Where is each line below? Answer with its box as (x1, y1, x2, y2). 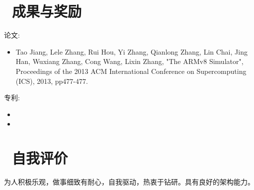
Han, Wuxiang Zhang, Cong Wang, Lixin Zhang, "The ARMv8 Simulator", (15, 56, 244, 66)
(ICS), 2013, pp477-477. (15, 75, 88, 86)
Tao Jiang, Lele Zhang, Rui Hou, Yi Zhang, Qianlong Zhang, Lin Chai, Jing (15, 46, 248, 57)
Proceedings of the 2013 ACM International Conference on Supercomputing (15, 65, 247, 76)
